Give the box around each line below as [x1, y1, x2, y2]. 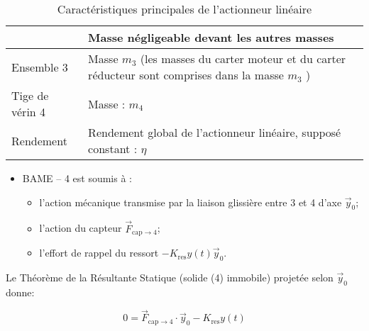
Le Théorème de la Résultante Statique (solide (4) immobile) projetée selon [6, 269, 334, 284]
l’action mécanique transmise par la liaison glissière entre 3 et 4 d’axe [39, 194, 342, 209]
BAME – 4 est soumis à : [22, 171, 132, 185]
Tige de [11, 87, 49, 103]
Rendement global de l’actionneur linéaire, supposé [88, 124, 341, 140]
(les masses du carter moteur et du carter [140, 50, 346, 67]
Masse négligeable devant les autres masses [88, 29, 334, 45]
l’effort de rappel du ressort [39, 245, 159, 260]
